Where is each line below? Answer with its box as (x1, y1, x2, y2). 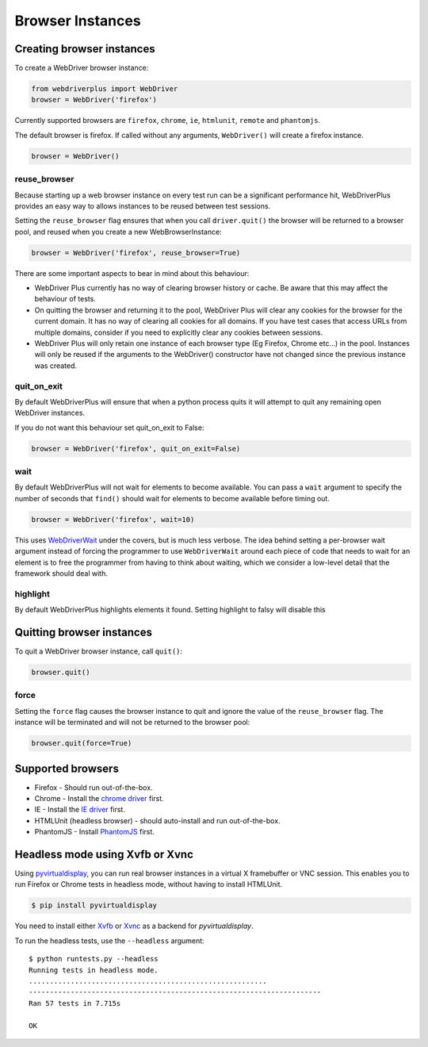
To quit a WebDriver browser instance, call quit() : (14, 646, 182, 656)
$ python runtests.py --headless (29, 954, 159, 964)
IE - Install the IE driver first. (34, 805, 126, 815)
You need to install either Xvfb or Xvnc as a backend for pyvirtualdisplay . (14, 921, 254, 931)
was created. (34, 361, 78, 370)
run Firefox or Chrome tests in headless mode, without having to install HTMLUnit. (14, 880, 283, 889)
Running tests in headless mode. (29, 965, 159, 975)
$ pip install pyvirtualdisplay (31, 901, 158, 910)
